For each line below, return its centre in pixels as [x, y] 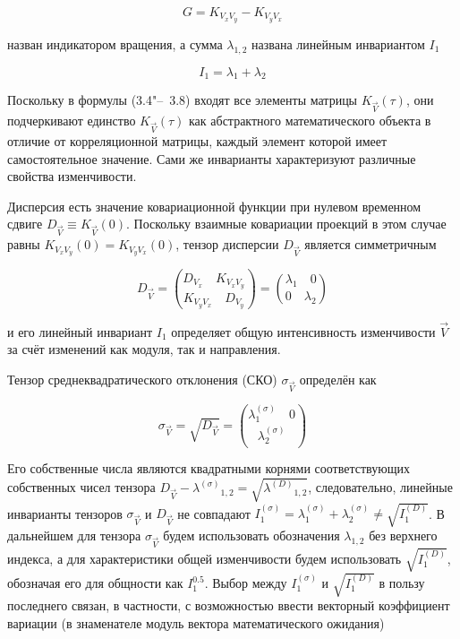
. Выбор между [246, 583]
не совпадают [214, 513]
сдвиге [25, 224]
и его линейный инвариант [80, 331]
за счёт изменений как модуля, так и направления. [144, 349]
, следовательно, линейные [380, 487]
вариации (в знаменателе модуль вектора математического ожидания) [196, 622]
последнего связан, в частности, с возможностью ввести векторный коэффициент [229, 605]
